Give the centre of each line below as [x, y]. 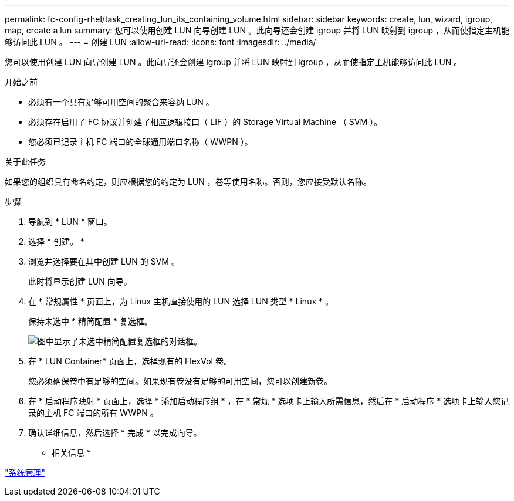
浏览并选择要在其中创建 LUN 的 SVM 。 [104, 261]
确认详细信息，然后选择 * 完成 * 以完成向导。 [115, 433]
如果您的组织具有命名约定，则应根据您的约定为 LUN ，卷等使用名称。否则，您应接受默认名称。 [188, 182]
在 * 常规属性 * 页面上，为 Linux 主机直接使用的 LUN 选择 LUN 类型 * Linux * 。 [181, 301]
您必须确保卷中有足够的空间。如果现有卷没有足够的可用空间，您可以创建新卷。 [180, 381]
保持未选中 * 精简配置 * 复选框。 [90, 321]
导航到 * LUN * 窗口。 [70, 221]
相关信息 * [71, 453]
